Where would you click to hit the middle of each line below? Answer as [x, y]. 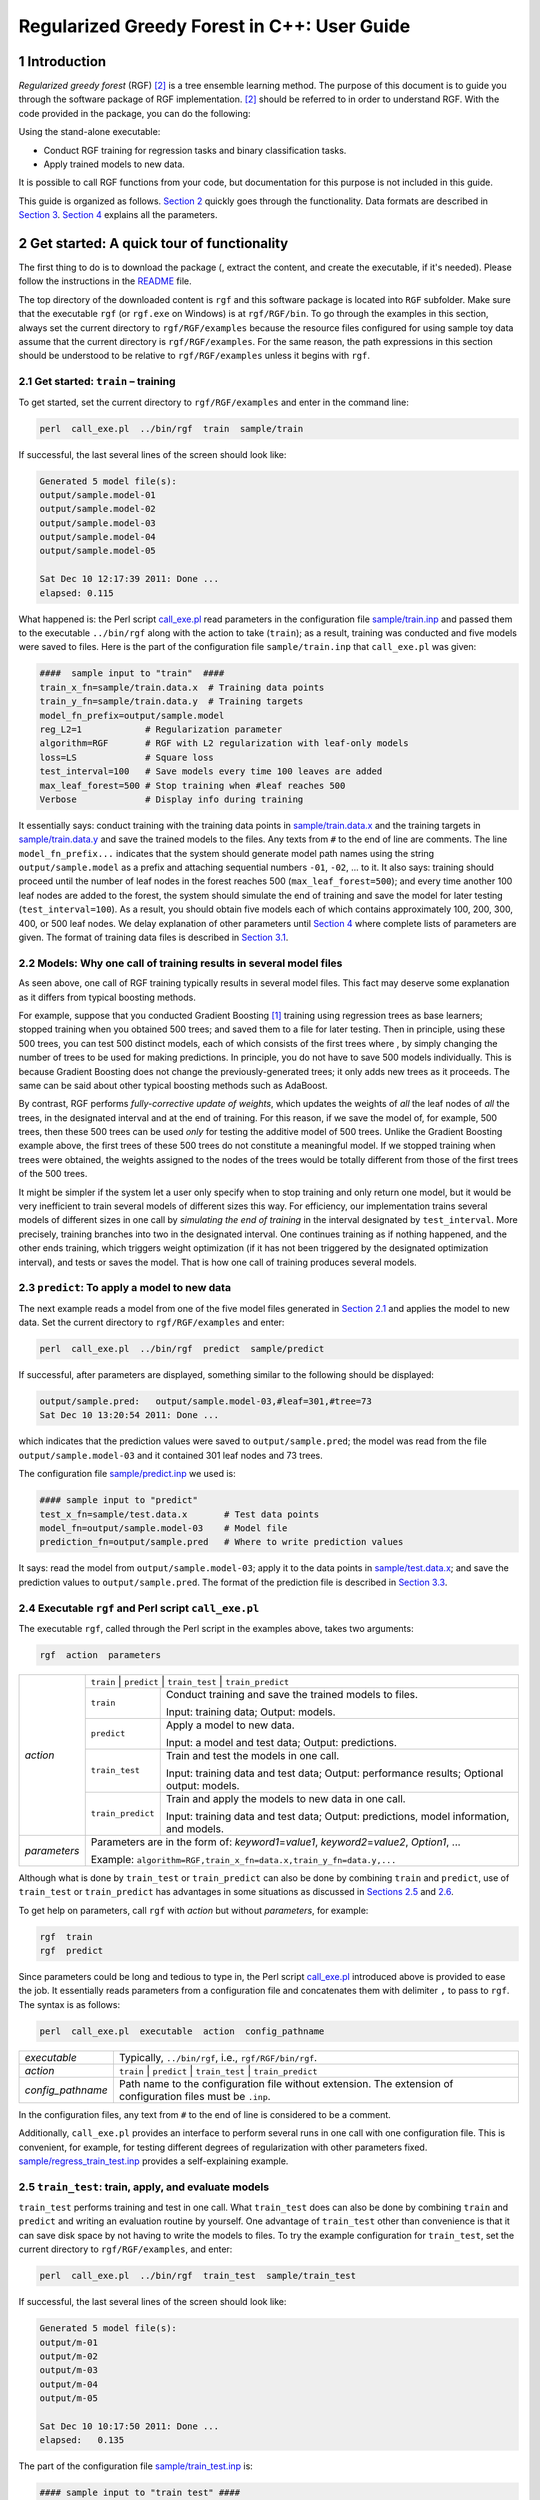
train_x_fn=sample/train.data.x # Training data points [182, 687]
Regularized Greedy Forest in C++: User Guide [214, 26]
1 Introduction [62, 61]
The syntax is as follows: [69, 2004]
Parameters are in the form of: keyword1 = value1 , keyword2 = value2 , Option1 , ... [275, 1842]
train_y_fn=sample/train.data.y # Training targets [171, 701]
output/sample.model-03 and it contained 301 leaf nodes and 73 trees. [171, 1455]
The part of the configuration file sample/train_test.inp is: [136, 2466]
